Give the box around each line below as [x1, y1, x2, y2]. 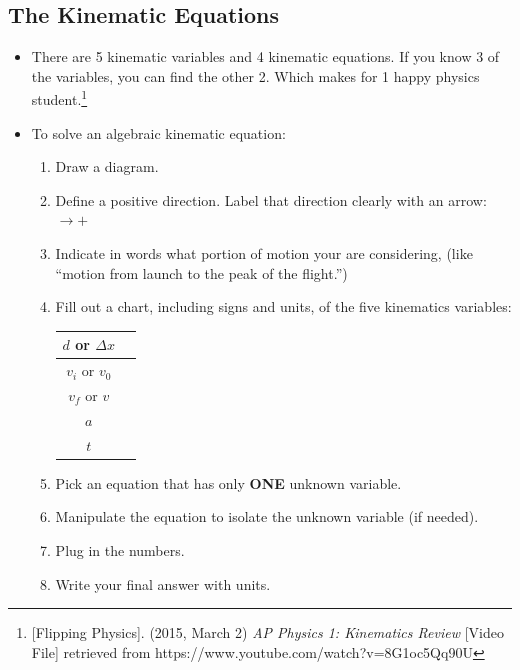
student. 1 [31, 86, 88, 110]
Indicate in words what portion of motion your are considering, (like [55, 243, 473, 264]
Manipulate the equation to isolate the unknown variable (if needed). [55, 506, 479, 527]
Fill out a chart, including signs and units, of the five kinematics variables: [55, 296, 512, 317]
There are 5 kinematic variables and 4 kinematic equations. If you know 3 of [31, 46, 500, 67]
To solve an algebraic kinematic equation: [31, 122, 286, 143]
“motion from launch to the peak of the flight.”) [55, 262, 348, 283]
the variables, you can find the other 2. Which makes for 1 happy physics [31, 65, 480, 86]
